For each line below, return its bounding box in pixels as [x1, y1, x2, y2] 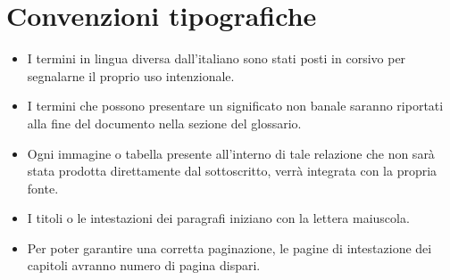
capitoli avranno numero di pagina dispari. [27, 256, 261, 275]
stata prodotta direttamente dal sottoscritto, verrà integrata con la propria [27, 161, 437, 180]
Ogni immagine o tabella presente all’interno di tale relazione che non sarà [27, 144, 435, 162]
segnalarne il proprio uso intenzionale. [27, 66, 235, 85]
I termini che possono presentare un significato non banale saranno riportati [27, 96, 444, 115]
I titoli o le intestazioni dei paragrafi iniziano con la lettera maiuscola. [27, 209, 410, 227]
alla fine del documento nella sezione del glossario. [27, 113, 302, 132]
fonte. [27, 178, 59, 197]
